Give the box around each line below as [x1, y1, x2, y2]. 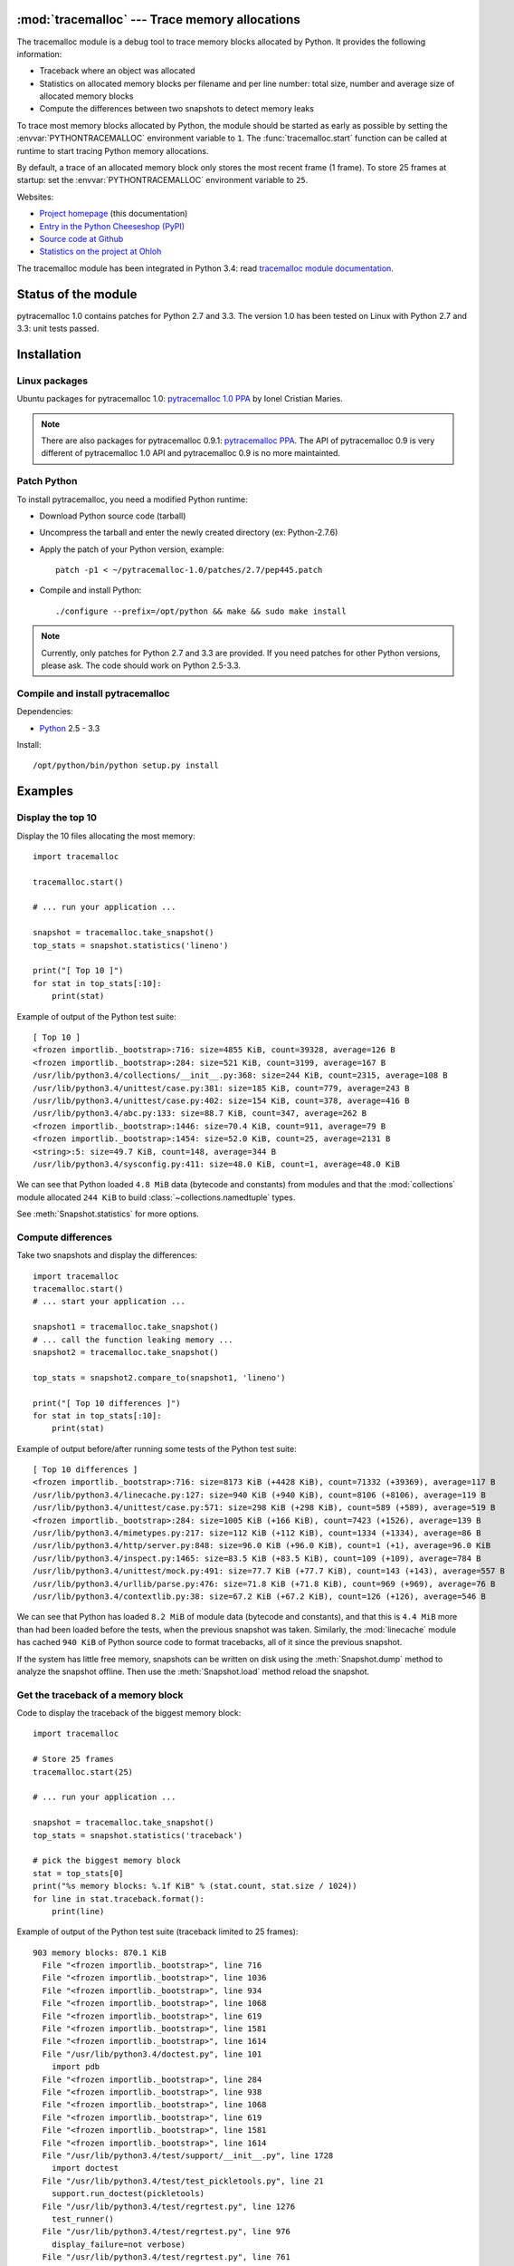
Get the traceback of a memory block [16, 1689, 184, 1701]
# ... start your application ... [33, 1296, 186, 1307]
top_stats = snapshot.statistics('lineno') [33, 940, 229, 951]
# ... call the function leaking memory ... [33, 1334, 234, 1345]
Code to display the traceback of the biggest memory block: [16, 1708, 242, 1719]
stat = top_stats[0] [33, 1868, 124, 1878]
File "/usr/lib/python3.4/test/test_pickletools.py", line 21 [42, 2175, 325, 2186]
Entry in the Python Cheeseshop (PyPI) [39, 220, 186, 231]
